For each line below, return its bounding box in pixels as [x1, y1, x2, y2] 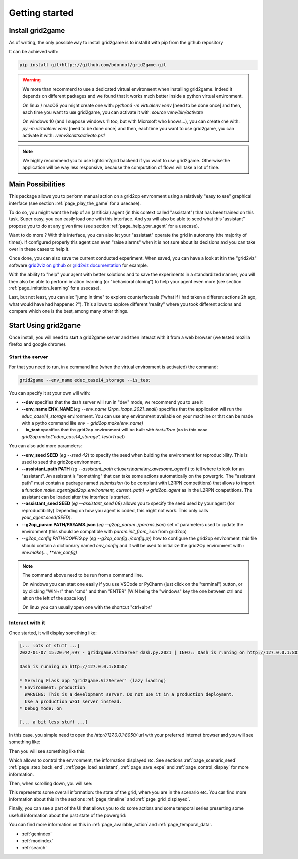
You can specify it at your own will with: [9, 390, 90, 396]
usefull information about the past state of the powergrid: [9, 812, 127, 818]
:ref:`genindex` [21, 831, 52, 837]
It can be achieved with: [9, 49, 58, 55]
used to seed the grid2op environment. [21, 459, 102, 465]
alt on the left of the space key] [22, 595, 87, 601]
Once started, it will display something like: [9, 630, 97, 636]
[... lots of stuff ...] [19, 643, 80, 648]
